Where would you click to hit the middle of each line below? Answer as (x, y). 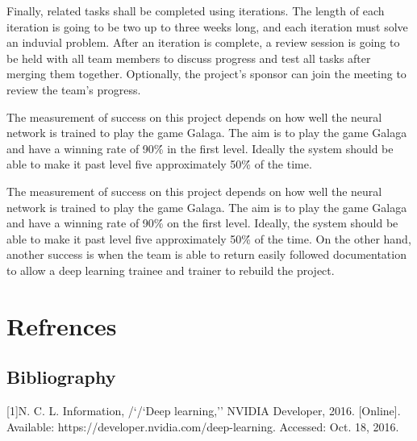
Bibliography (61, 377)
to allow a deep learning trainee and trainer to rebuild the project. (171, 270)
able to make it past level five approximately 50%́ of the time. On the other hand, (209, 238)
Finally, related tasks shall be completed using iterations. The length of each (196, 10)
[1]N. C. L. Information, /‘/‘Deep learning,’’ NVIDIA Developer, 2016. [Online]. (204, 411)
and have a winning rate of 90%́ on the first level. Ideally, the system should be (202, 223)
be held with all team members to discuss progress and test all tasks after (189, 58)
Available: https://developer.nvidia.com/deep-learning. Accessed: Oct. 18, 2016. (203, 426)
